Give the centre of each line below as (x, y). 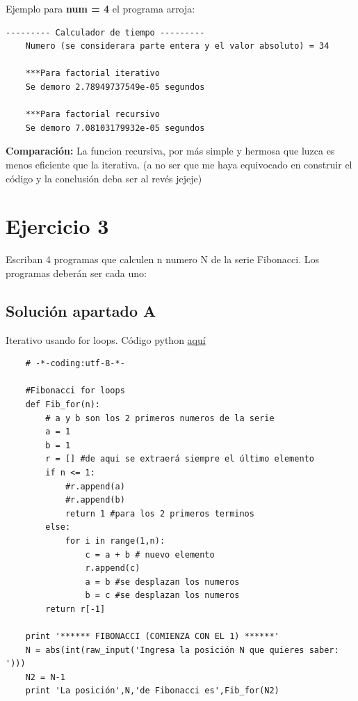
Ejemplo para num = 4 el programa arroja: (100, 8)
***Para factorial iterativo (92, 73)
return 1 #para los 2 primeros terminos (160, 513)
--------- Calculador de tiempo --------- (105, 32)
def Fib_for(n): (63, 405)
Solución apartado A (81, 310)
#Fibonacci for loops (75, 391)
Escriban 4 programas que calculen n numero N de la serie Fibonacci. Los (163, 259)
